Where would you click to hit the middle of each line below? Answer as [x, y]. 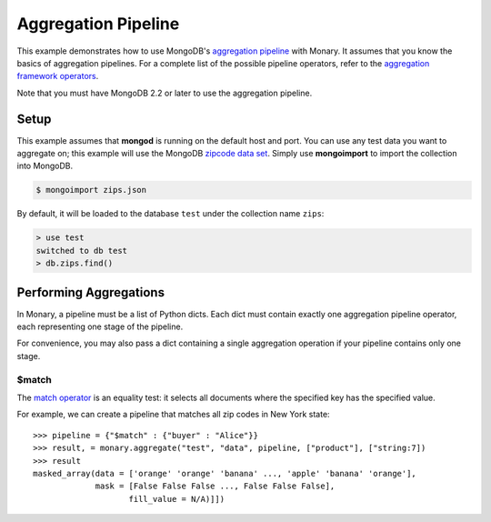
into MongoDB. [45, 166]
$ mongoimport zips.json [91, 190]
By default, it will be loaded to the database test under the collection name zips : [170, 214]
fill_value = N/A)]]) [177, 499]
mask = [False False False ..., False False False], [215, 486]
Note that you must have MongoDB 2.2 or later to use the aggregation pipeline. [165, 93]
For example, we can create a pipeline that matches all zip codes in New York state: [174, 415]
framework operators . [58, 76]
